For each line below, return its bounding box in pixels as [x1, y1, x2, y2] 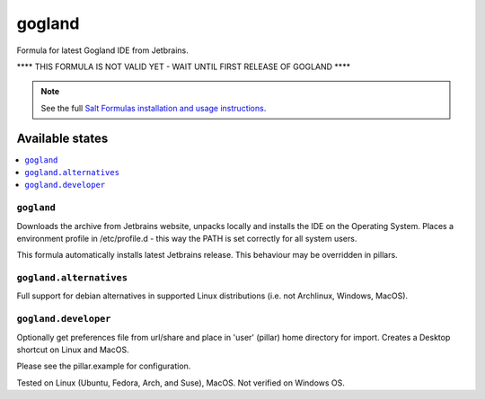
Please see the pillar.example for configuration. [16, 360, 191, 372]
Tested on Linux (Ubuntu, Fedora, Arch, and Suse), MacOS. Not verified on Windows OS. [16, 377, 346, 388]
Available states [16, 130, 109, 146]
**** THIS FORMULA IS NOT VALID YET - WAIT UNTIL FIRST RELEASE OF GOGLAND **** [16, 61, 350, 72]
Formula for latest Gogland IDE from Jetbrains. [16, 45, 189, 56]
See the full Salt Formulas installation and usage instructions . [40, 102, 267, 113]
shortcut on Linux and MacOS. [16, 344, 129, 355]
